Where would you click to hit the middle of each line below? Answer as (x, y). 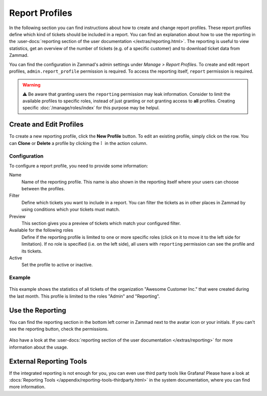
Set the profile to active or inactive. (57, 265)
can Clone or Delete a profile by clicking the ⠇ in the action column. (78, 143)
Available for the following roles (41, 230)
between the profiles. (43, 189)
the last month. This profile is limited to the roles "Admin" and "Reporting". (85, 296)
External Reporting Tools (48, 361)
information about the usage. (39, 347)
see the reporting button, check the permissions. (59, 329)
